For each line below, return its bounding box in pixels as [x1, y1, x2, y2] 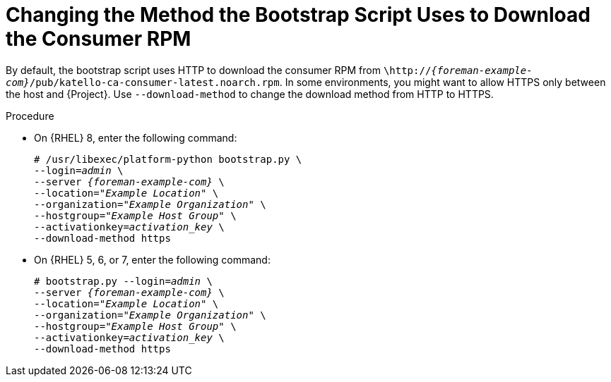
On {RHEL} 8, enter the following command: [34, 131, 237, 144]
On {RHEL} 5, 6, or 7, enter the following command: [34, 253, 271, 266]
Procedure [6, 109, 54, 122]
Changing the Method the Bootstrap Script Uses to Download [6, 3, 591, 27]
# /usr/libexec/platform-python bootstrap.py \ [34, 153, 302, 165]
